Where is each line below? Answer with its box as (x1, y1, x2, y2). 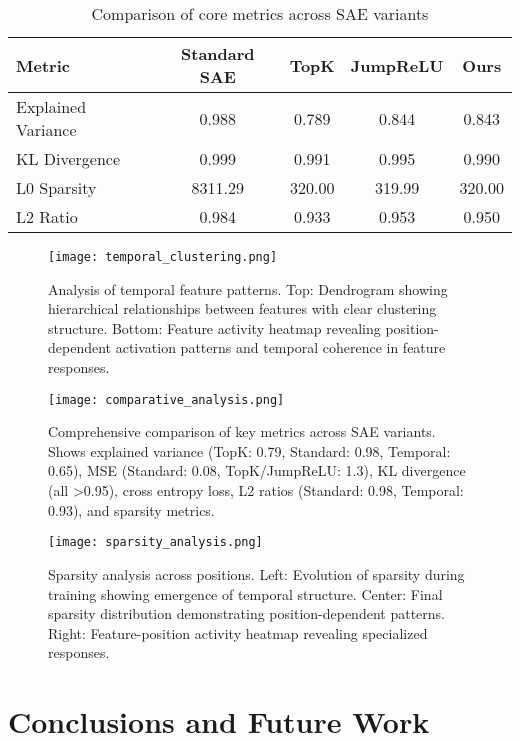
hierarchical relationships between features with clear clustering (48, 298, 437, 319)
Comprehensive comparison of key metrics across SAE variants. (48, 421, 436, 442)
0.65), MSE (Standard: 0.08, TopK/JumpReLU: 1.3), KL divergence (48, 460, 466, 481)
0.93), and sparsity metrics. (48, 499, 215, 520)
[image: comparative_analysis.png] (48, 392, 285, 407)
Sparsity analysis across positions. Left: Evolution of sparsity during (48, 563, 465, 584)
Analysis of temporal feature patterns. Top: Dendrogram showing (48, 278, 448, 299)
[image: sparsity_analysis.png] (48, 535, 263, 550)
